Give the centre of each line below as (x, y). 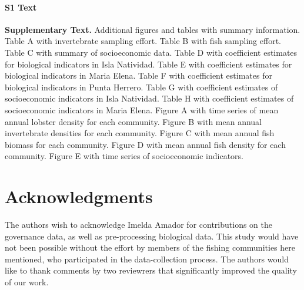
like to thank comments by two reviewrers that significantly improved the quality (151, 270)
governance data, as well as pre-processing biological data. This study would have (152, 236)
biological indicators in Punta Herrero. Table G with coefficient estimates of (141, 87)
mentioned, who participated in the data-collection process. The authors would (147, 259)
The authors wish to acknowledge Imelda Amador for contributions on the (138, 225)
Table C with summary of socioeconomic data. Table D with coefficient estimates (151, 52)
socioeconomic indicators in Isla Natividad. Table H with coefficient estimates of (149, 98)
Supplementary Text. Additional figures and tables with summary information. (153, 29)
